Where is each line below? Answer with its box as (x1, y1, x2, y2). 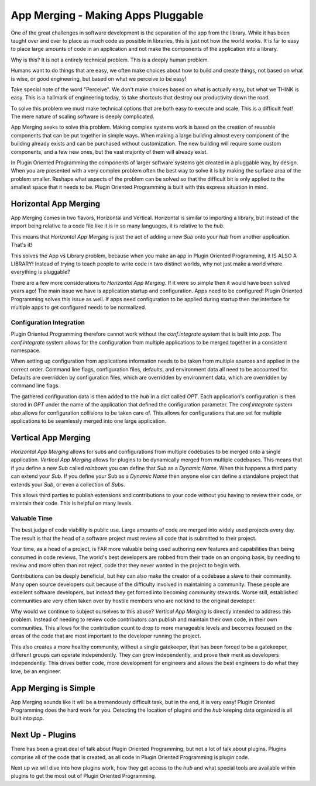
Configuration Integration (11, 318, 85, 326)
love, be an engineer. (11, 667, 61, 675)
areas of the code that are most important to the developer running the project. (11, 632, 201, 640)
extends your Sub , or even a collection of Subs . (11, 481, 125, 488)
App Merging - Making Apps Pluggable (11, 9, 204, 22)
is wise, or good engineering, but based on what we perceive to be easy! (11, 75, 187, 82)
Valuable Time (11, 515, 53, 523)
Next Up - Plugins (11, 730, 76, 740)
